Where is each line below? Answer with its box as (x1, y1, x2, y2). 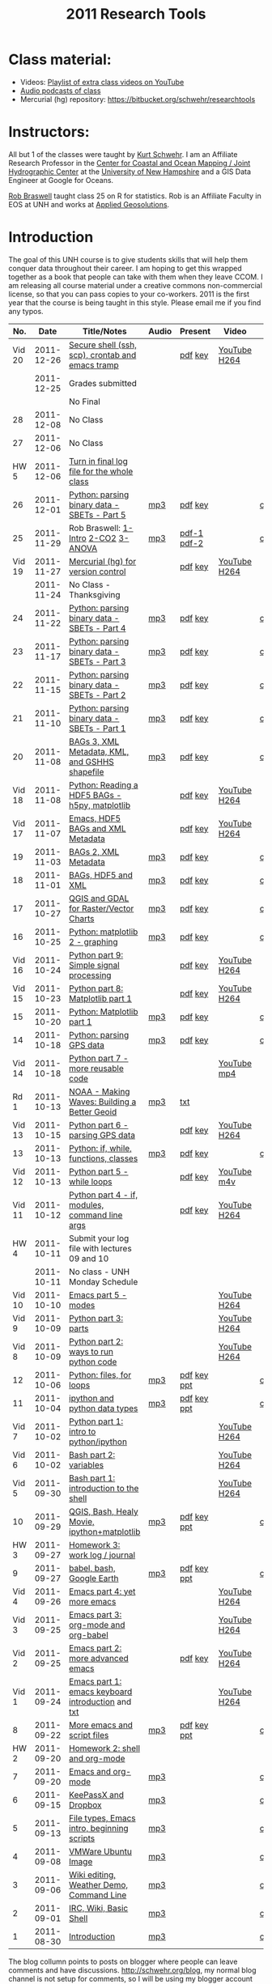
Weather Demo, (68, 1879, 129, 1890)
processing (68, 969, 112, 980)
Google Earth (68, 1572, 119, 1583)
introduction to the (68, 1482, 139, 1493)
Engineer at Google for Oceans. (8, 175, 114, 185)
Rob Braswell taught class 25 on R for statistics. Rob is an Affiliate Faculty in (8, 191, 261, 201)
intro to (68, 1425, 96, 1437)
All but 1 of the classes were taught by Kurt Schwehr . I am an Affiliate (8, 149, 238, 159)
